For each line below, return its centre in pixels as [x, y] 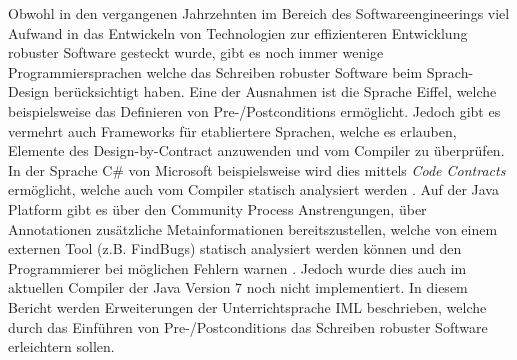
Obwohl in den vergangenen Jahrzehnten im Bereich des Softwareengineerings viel [259, 13]
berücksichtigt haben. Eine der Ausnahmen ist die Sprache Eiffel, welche [275, 91]
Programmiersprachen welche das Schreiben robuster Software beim [215, 71]
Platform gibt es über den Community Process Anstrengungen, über [217, 208]
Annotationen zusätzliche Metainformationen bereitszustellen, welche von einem [253, 228]
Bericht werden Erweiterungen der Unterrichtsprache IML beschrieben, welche [247, 306]
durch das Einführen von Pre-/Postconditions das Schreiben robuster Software [248, 326]
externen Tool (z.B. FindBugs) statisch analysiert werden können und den [235, 248]
